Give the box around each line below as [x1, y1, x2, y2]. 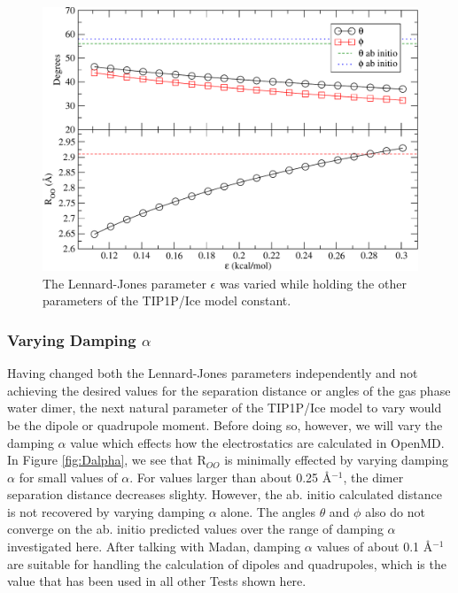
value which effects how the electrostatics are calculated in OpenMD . [70, 433, 445, 451]
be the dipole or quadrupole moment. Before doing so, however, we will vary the [7, 415, 443, 434]
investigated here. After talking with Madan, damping [7, 537, 301, 556]
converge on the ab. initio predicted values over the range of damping [7, 520, 384, 538]
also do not [365, 502, 425, 520]
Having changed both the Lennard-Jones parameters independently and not [7, 364, 418, 382]
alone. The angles [221, 502, 315, 520]
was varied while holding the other [219, 273, 407, 292]
